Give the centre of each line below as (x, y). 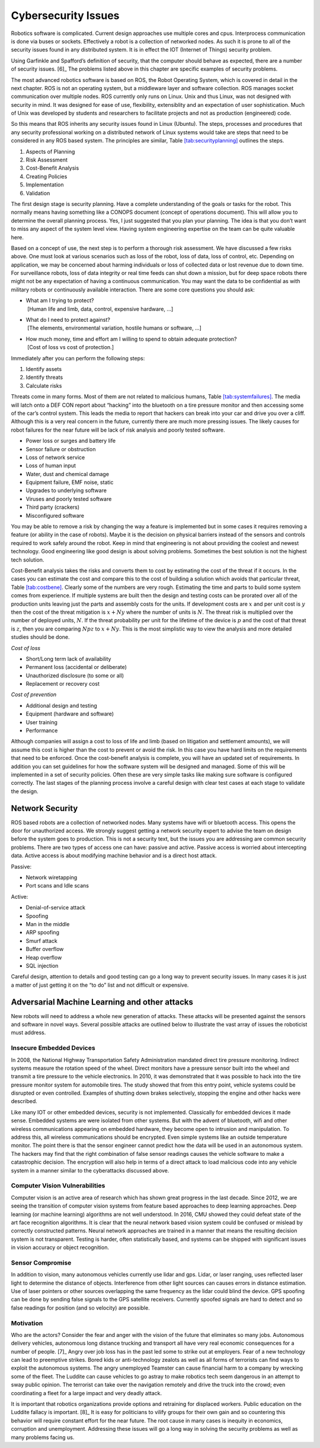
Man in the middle (48, 924)
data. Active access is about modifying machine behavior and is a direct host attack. (114, 856)
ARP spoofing (42, 933)
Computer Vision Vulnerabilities (58, 1186)
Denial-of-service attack (56, 908)
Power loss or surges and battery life (71, 441)
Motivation (27, 1323)
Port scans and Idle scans (57, 886)
